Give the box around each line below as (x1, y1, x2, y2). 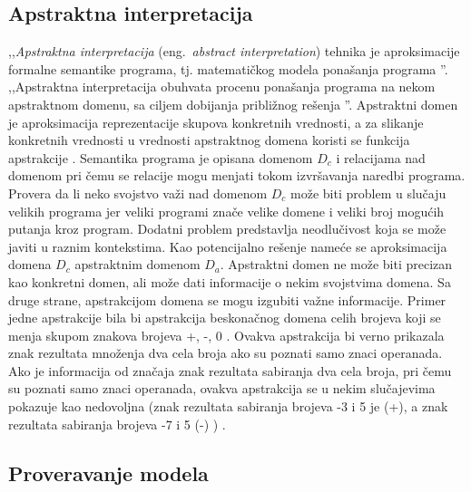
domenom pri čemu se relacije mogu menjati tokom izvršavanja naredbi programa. (8, 166, 466, 185)
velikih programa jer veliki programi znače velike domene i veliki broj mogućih (8, 201, 445, 220)
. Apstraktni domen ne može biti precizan (220, 255, 453, 274)
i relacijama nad (336, 148, 426, 167)
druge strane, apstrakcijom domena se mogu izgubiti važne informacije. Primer (8, 290, 446, 309)
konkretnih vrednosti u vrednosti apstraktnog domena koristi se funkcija (8, 130, 410, 150)
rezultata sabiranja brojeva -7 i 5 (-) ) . (8, 414, 226, 433)
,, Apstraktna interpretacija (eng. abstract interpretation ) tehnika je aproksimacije (8, 42, 460, 61)
